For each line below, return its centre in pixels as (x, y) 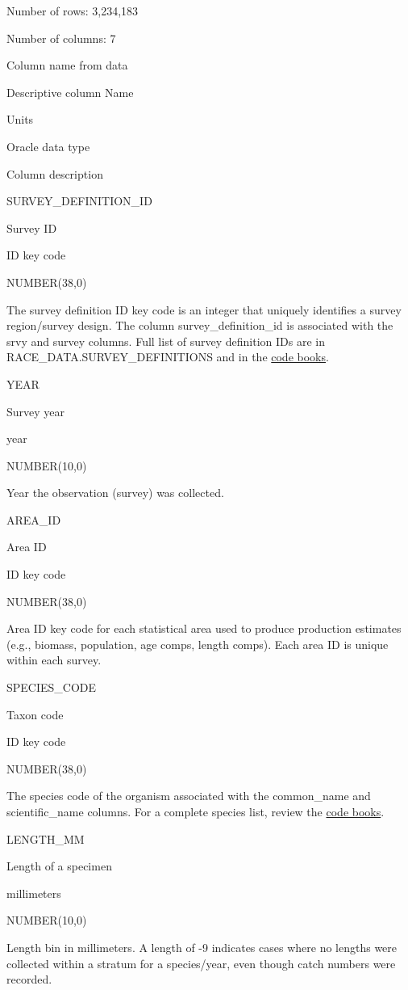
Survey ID (32, 227)
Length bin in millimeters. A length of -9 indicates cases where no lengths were (202, 947)
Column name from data (67, 65)
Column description (55, 173)
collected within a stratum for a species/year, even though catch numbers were (201, 963)
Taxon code (35, 714)
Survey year (36, 411)
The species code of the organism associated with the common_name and (189, 796)
